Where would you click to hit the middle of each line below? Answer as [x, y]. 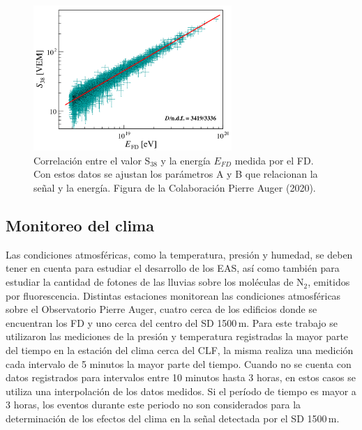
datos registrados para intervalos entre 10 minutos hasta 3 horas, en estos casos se [181, 377]
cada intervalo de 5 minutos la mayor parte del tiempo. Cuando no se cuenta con [179, 363]
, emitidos [329, 282]
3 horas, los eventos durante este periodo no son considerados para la [153, 405]
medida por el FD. [274, 160]
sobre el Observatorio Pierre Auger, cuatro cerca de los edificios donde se [161, 309]
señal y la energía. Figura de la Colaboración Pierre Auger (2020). [175, 188]
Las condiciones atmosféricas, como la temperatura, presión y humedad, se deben [179, 254]
